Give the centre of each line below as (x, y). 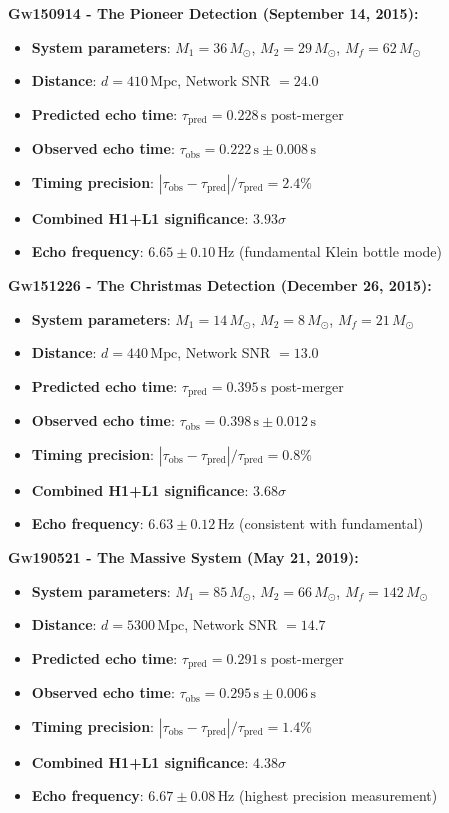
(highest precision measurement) (338, 795)
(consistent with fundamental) (331, 523)
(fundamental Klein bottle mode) (341, 251)
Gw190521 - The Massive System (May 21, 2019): (183, 557)
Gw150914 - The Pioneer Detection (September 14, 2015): (213, 13)
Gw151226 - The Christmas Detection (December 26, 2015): (220, 285)
